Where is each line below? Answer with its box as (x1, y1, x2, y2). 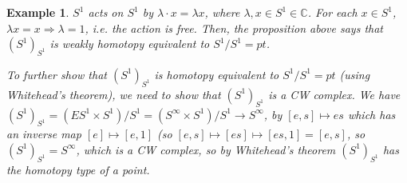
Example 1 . (6, 4, 69, 20)
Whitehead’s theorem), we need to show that (6, 86, 221, 102)
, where (204, 4, 240, 20)
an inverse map (6, 125, 81, 142)
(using (339, 66, 370, 82)
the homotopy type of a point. (6, 161, 150, 177)
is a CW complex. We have (268, 86, 401, 102)
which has (347, 105, 396, 122)
